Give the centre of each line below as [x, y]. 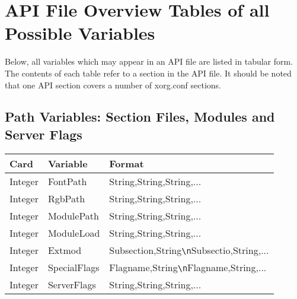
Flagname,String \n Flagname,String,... [188, 267]
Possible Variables [80, 33]
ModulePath [73, 215]
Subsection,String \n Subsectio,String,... [189, 250]
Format [127, 163]
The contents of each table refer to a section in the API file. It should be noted [148, 73]
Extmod [65, 250]
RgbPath [66, 198]
